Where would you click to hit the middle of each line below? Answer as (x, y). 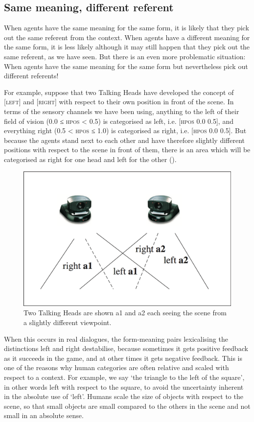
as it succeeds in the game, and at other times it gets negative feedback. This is (123, 358)
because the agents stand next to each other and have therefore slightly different (124, 140)
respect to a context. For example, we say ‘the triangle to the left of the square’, (124, 377)
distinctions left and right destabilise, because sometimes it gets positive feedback (126, 348)
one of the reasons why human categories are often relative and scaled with (116, 367)
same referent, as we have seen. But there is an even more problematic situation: (125, 56)
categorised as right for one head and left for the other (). (90, 159)
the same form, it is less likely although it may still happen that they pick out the (127, 47)
